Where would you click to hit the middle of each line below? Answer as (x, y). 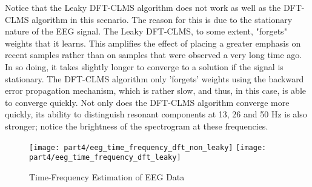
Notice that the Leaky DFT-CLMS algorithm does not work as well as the (143, 7)
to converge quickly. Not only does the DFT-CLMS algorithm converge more (147, 102)
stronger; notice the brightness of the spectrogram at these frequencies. (137, 126)
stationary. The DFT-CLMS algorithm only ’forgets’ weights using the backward (154, 78)
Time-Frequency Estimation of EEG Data (107, 176)
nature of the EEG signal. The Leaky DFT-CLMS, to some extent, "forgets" (146, 31)
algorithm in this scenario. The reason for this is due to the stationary (162, 19)
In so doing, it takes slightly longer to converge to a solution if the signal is (144, 66)
